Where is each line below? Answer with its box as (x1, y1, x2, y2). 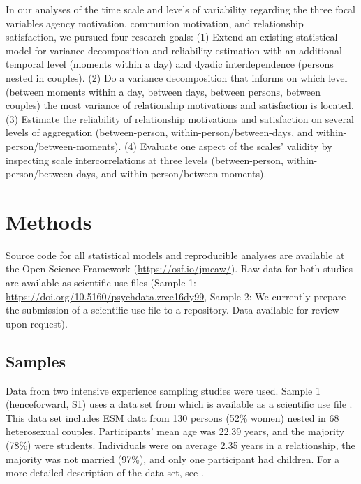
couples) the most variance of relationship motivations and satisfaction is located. (6, 98, 354, 112)
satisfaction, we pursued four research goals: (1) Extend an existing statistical (6, 29, 338, 44)
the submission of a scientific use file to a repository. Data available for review (6, 302, 339, 317)
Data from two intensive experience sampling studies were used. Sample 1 (6, 383, 321, 397)
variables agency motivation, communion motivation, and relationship (6, 15, 304, 30)
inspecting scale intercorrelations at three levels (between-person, (6, 152, 283, 167)
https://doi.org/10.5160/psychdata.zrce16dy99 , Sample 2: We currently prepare (6, 288, 346, 303)
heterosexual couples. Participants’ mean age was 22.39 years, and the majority (6, 424, 345, 439)
